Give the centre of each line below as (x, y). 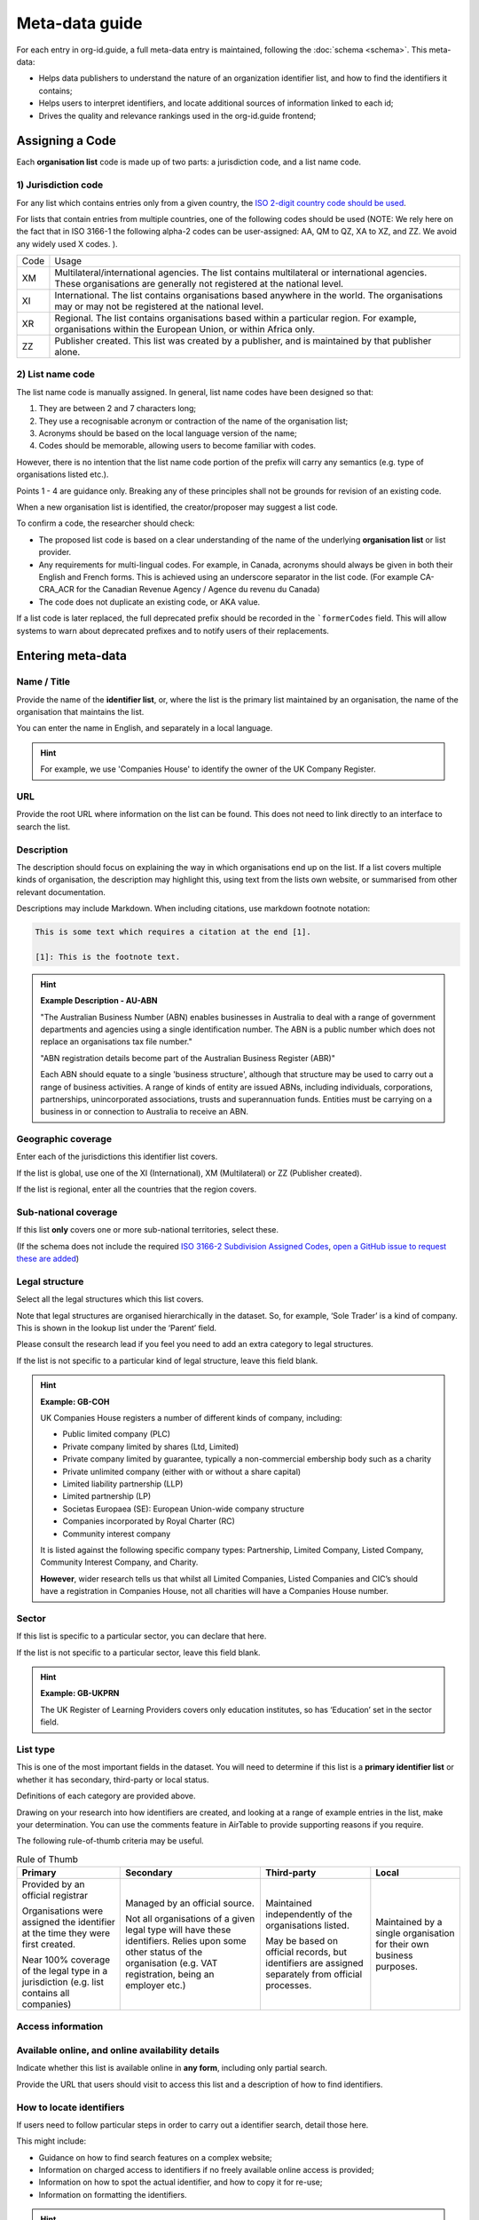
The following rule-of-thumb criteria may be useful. (110, 1841)
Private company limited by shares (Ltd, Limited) (151, 1447)
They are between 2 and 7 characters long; (118, 408)
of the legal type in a (65, 1971)
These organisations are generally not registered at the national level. (199, 284)
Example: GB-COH (75, 1401)
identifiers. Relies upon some (186, 1941)
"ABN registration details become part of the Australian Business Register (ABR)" (188, 1058)
